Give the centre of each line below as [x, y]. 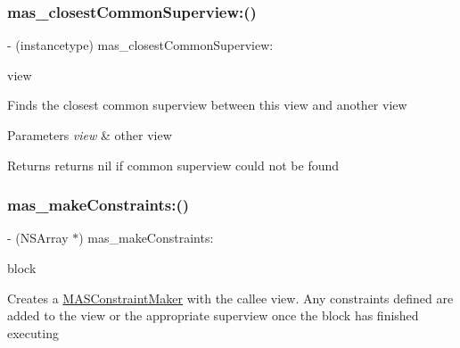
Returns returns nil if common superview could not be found [173, 165]
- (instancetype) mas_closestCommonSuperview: [140, 45]
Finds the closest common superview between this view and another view [207, 105]
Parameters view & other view [90, 135]
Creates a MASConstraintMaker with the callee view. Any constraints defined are [230, 298]
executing [33, 332]
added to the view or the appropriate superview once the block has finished [213, 315]
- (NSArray [38, 238]
